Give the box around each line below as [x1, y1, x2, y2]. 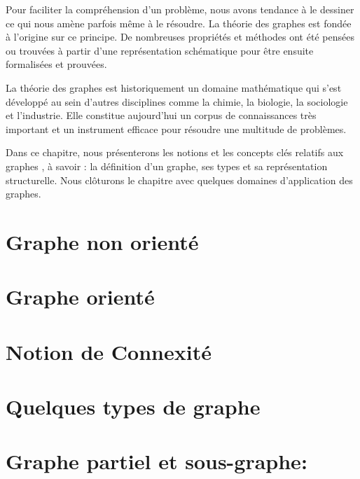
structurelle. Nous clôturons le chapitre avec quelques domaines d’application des [6, 172, 353, 187]
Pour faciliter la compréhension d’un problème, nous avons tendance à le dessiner [6, 2, 354, 16]
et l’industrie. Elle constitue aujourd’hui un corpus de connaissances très [6, 108, 317, 123]
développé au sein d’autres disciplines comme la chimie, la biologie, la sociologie [6, 94, 348, 109]
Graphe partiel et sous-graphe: [6, 447, 307, 475]
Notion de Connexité [6, 337, 212, 366]
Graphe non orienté [6, 227, 199, 256]
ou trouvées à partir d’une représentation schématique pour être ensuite [6, 43, 314, 57]
